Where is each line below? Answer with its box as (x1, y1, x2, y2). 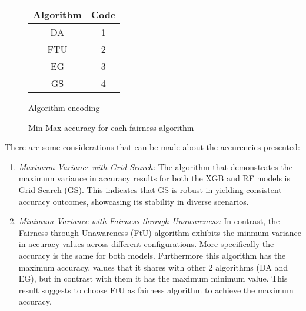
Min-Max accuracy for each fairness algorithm (28, 121, 194, 133)
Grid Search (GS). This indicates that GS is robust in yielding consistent (18, 183, 282, 195)
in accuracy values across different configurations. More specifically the (18, 238, 274, 250)
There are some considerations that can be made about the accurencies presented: (5, 141, 300, 153)
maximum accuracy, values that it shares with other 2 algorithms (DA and (18, 261, 288, 273)
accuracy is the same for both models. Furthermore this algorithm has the (18, 249, 286, 261)
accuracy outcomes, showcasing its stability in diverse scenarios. (18, 195, 249, 207)
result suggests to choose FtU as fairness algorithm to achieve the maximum (18, 283, 294, 296)
